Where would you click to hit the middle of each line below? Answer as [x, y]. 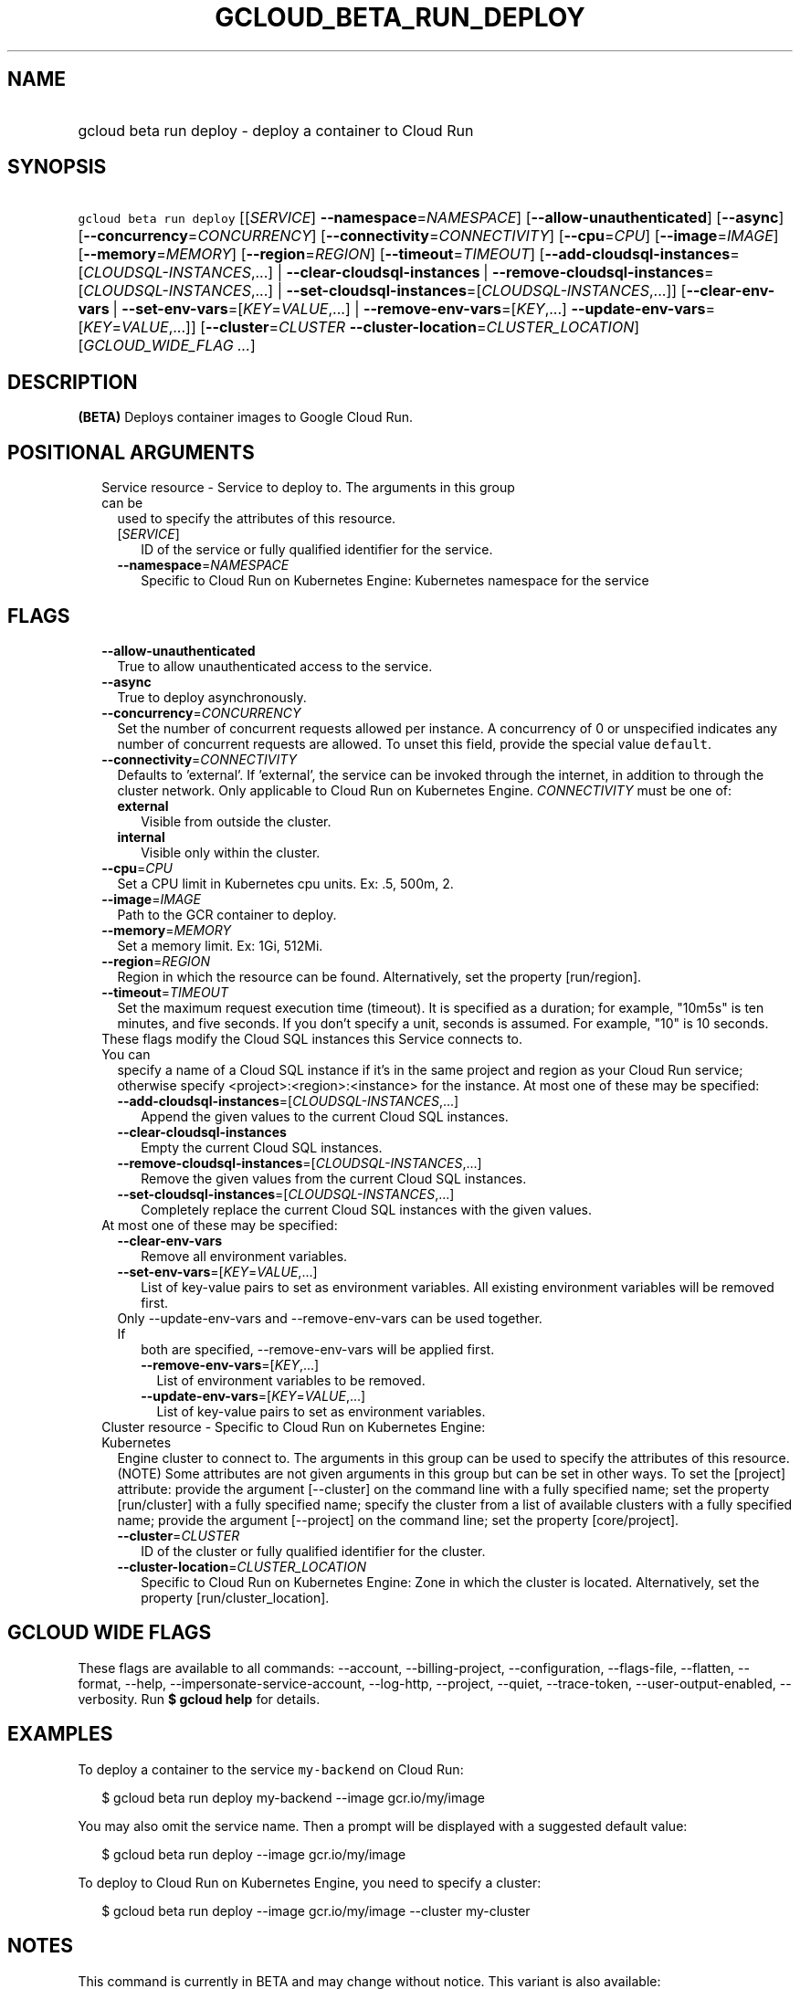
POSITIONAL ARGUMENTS [131, 452]
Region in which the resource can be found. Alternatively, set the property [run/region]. [379, 976]
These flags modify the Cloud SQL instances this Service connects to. [312, 1038]
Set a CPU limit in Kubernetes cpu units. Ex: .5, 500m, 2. [285, 883]
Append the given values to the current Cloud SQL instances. [325, 1116]
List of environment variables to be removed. [291, 1380]
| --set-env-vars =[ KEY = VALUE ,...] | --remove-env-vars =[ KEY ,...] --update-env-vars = [414, 309]
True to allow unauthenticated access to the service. [275, 666]
